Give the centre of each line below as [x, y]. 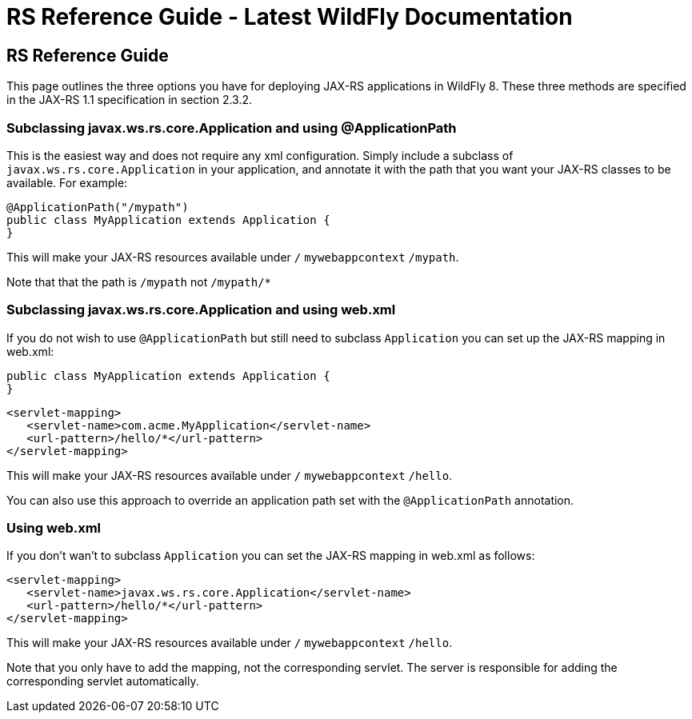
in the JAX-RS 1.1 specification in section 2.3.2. [130, 100]
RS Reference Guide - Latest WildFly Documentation [290, 17]
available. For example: [67, 182]
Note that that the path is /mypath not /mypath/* [139, 282]
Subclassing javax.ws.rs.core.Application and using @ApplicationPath [232, 128]
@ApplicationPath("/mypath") [98, 207]
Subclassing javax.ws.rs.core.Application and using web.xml [201, 310]
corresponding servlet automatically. [103, 681]
